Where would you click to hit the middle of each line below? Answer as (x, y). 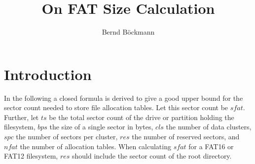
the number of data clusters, (209, 127)
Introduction (48, 74)
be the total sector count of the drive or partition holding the (142, 117)
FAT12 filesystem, (31, 156)
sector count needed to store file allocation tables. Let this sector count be (116, 107)
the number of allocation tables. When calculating (95, 146)
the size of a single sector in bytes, (101, 127)
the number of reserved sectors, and (186, 137)
